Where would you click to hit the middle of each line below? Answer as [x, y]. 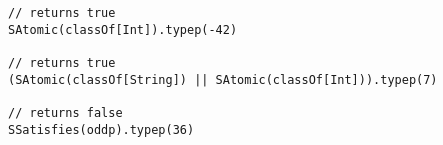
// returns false [65, 112]
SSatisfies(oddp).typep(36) [101, 129]
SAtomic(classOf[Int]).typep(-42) [123, 29]
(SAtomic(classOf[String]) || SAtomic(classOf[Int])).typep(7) [223, 79]
